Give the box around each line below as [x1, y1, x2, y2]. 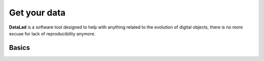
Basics [9, 44, 30, 52]
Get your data [9, 7, 66, 18]
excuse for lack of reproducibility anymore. [9, 30, 96, 36]
